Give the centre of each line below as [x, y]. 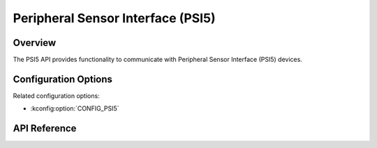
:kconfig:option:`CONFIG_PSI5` [75, 108]
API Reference [45, 129]
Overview [35, 43]
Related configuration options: [57, 96]
